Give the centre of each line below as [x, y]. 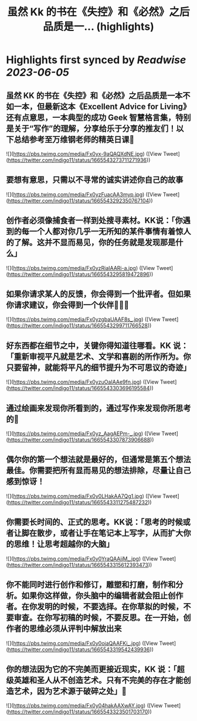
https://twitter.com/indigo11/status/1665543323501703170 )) [80, 712]
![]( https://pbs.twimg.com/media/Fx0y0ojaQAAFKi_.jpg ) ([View [82, 643]
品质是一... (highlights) [98, 27]
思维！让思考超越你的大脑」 [64, 544]
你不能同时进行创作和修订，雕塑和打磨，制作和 [91, 585]
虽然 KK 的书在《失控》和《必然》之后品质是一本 [94, 95]
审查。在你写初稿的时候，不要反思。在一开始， [98, 618]
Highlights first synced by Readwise [96, 60]
